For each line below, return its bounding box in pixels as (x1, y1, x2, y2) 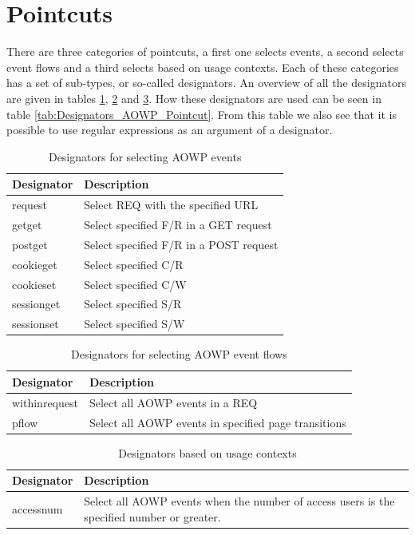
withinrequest (12, 394, 78, 410)
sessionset (12, 315, 59, 332)
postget (12, 236, 48, 252)
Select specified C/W (84, 275, 187, 292)
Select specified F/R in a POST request (84, 236, 279, 252)
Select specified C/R (84, 256, 184, 272)
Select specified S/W (84, 315, 185, 332)
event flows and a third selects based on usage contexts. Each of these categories (6, 58, 399, 75)
